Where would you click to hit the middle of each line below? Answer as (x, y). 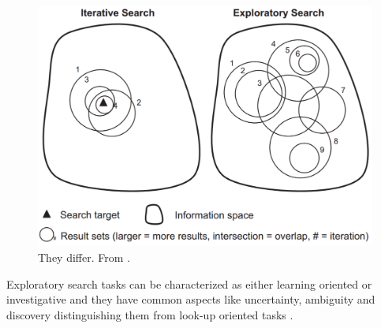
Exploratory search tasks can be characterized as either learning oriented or (189, 283)
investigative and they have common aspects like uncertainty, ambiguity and (191, 299)
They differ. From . (84, 257)
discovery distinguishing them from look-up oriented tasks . (150, 314)
